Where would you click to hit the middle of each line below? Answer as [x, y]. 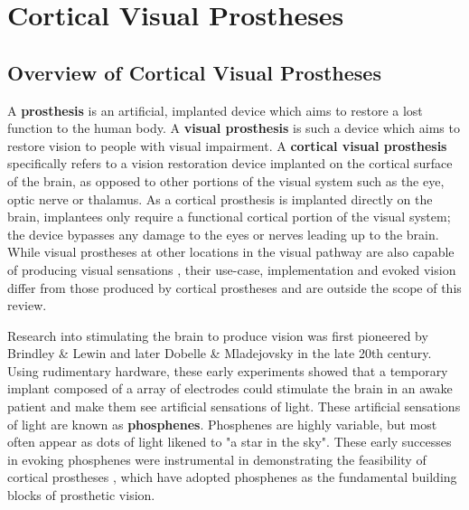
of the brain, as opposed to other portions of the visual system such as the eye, [226, 180]
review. [27, 305]
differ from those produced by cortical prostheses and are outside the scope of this [234, 287]
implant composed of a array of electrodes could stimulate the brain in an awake [230, 388]
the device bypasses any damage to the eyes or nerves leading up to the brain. [223, 234]
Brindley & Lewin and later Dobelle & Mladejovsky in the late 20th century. [220, 353]
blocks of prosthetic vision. [81, 495]
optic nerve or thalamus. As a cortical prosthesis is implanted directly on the [220, 198]
